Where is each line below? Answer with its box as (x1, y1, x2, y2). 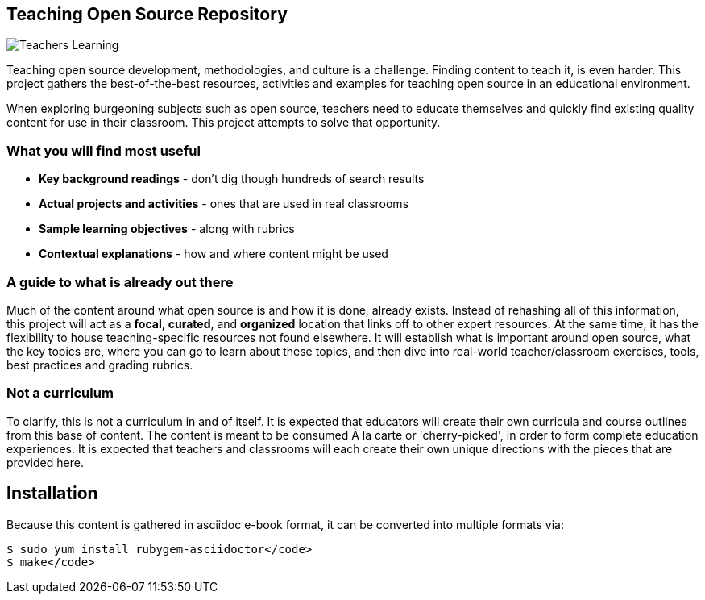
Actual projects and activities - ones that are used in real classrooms (39, 197, 409, 211)
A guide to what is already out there (6, 273, 234, 290)
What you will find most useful (6, 142, 201, 159)
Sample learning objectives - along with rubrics (39, 222, 295, 236)
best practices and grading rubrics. (6, 357, 193, 372)
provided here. (6, 455, 84, 469)
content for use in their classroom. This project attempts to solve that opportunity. (6, 115, 441, 130)
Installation (6, 483, 98, 504)
